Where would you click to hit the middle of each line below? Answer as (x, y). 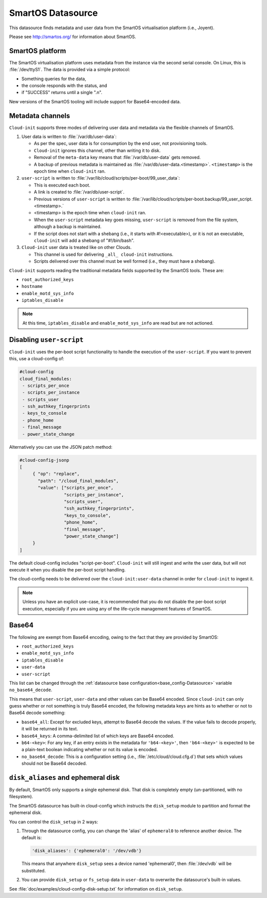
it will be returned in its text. (50, 729)
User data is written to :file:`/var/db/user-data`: (69, 137)
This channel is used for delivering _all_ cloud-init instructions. (104, 254)
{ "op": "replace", (56, 474)
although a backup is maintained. (68, 227)
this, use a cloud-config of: (37, 359)
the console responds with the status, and (64, 86)
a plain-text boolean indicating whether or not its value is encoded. (90, 750)
